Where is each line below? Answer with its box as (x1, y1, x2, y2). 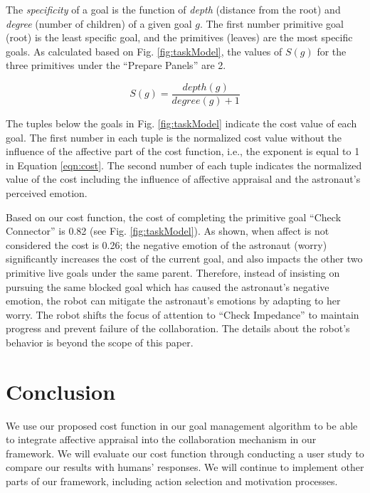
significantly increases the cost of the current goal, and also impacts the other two (6, 251, 363, 266)
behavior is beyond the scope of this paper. (6, 334, 194, 349)
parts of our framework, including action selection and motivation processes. (6, 474, 338, 489)
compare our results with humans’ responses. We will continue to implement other (6, 460, 364, 475)
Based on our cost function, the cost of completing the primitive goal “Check (6, 209, 342, 224)
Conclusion (6, 376, 116, 405)
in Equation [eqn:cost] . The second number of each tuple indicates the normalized (6, 157, 362, 172)
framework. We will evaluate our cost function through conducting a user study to (6, 445, 364, 460)
